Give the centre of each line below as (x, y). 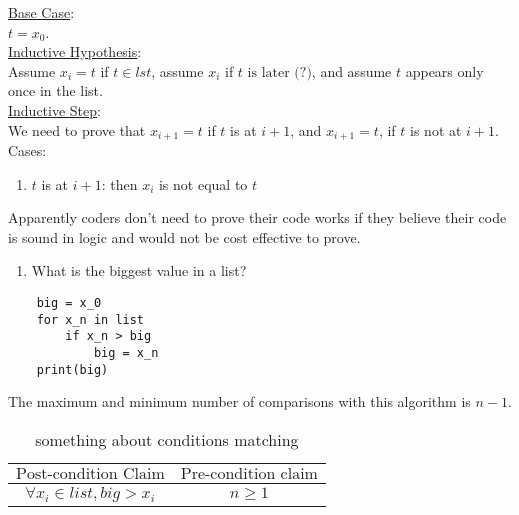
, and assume (351, 70)
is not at (436, 129)
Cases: (27, 150)
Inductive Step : (54, 109)
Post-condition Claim (90, 473)
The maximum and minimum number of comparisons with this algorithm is (239, 401)
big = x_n (126, 352)
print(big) (72, 369)
